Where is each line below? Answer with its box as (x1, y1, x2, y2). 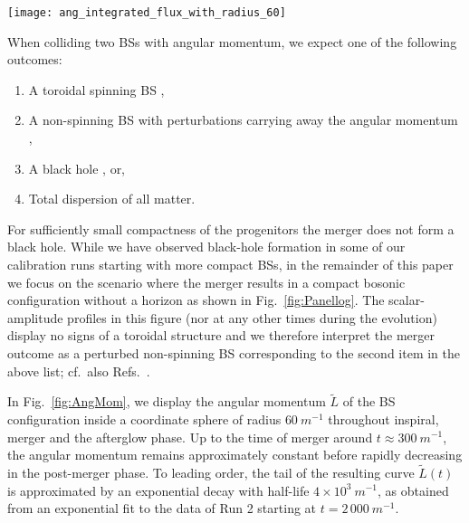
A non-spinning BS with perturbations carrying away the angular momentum (28, 110, 458, 129)
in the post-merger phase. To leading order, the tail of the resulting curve (7, 462, 415, 481)
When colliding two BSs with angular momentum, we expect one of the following (7, 32, 457, 51)
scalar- (388, 290, 425, 309)
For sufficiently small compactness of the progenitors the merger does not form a (7, 219, 455, 238)
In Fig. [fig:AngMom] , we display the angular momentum (7, 392, 326, 411)
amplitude (7, 308, 63, 327)
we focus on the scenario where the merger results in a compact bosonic (7, 272, 406, 291)
